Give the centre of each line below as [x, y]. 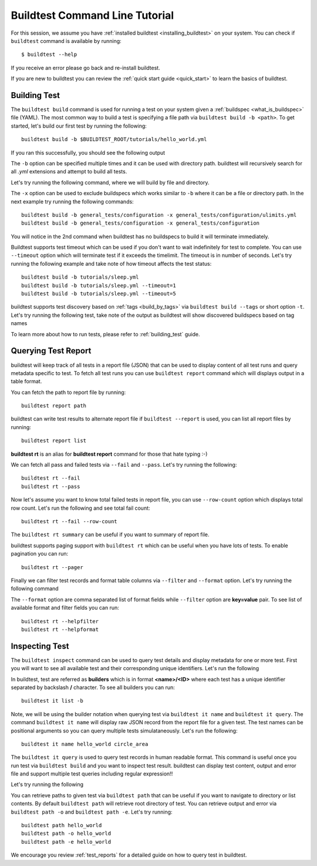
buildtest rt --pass [51, 486]
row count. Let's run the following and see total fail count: [80, 508]
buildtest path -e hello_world [66, 842]
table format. [26, 382]
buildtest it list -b [52, 701]
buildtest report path [54, 406]
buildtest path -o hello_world [66, 834]
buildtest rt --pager [52, 567]
